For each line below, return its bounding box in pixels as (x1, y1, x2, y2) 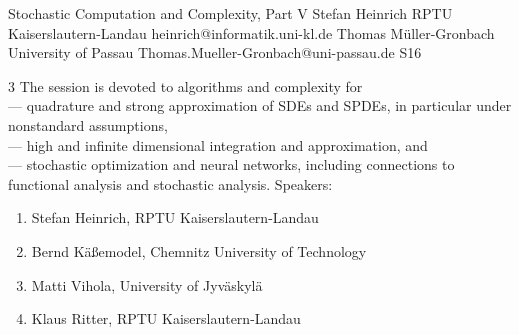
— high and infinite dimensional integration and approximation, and (8, 134, 428, 155)
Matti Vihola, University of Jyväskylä (31, 274, 263, 295)
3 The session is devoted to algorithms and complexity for (8, 75, 363, 96)
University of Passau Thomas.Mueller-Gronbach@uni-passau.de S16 (8, 42, 422, 63)
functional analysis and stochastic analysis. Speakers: (8, 173, 333, 194)
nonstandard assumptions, (8, 114, 168, 135)
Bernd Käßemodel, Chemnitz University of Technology (31, 240, 367, 261)
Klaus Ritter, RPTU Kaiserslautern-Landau (31, 308, 301, 329)
